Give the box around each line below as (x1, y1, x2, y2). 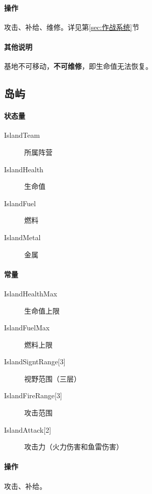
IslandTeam (4, 130, 40, 140)
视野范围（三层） (24, 373, 81, 384)
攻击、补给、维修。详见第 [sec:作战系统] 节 (4, 21, 139, 32)
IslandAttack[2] (4, 424, 52, 435)
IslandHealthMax (4, 288, 58, 298)
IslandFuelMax (4, 322, 50, 333)
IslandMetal (4, 232, 41, 242)
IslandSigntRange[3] (4, 356, 66, 367)
